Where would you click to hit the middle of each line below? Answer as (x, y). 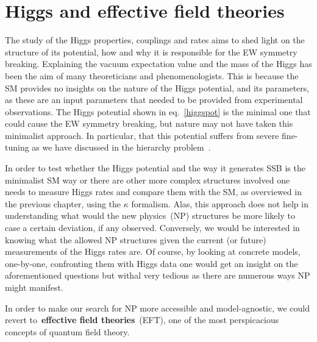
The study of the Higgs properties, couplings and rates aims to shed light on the (155, 40)
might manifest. (34, 287)
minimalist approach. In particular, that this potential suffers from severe (142, 135)
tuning (17, 147)
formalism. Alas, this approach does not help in (220, 203)
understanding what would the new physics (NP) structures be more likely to (150, 216)
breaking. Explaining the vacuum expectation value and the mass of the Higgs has (158, 64)
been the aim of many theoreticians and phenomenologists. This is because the (152, 75)
